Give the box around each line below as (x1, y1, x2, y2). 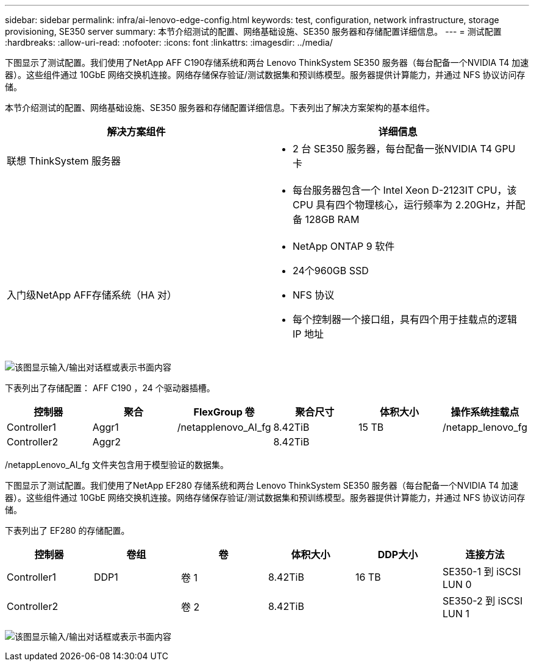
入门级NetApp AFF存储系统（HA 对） (7, 289, 177, 301)
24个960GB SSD (293, 264, 369, 277)
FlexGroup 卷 (193, 406, 255, 418)
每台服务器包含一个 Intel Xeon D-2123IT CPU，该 (293, 184, 517, 196)
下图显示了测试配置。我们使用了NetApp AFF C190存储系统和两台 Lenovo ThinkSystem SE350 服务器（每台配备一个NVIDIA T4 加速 (5, 57, 529, 68)
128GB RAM (305, 213, 360, 225)
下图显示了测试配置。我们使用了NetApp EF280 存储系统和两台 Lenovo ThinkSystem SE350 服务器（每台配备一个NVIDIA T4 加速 (5, 480, 519, 491)
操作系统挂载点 (450, 406, 519, 418)
